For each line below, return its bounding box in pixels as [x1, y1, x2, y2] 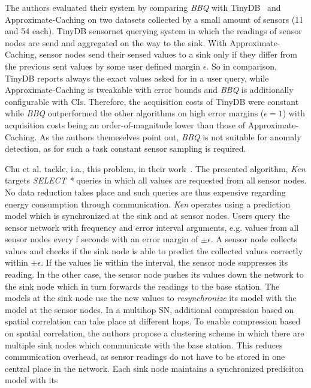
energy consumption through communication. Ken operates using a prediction [5, 197, 291, 210]
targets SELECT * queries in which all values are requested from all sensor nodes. [5, 174, 307, 187]
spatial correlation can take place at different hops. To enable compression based [5, 315, 301, 327]
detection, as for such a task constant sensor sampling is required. [5, 142, 246, 155]
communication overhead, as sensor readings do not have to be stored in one [5, 350, 285, 363]
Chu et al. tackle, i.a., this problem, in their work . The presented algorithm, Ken [5, 162, 306, 175]
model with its [5, 374, 58, 386]
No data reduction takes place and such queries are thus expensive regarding [5, 185, 286, 198]
